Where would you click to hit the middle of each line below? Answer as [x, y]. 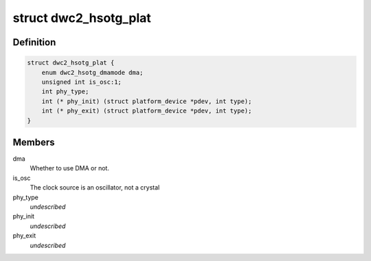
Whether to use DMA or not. [70, 168]
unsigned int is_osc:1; [81, 82]
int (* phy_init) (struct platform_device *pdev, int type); [147, 101]
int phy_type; [65, 92]
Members [34, 142]
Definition [34, 42]
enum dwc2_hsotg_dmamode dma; [92, 72]
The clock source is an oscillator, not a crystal [95, 188]
